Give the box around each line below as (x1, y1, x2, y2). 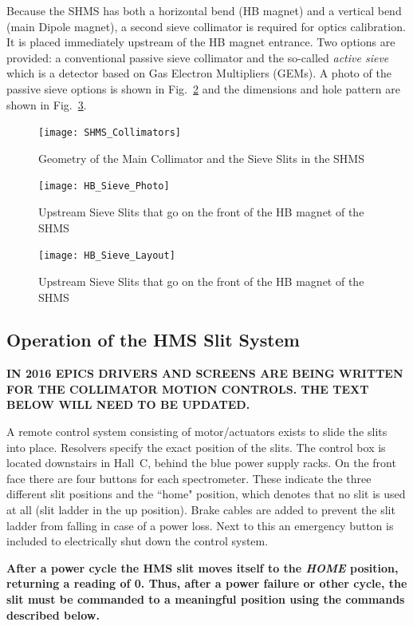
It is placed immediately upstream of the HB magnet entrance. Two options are (6, 34, 395, 50)
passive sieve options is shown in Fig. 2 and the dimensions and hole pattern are (6, 80, 400, 97)
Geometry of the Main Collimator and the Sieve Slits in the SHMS (38, 149, 364, 166)
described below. (6, 606, 100, 623)
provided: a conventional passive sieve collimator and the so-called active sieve (6, 49, 389, 65)
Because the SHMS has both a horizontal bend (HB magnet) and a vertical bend (6, 2, 402, 18)
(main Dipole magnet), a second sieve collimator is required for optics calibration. (6, 18, 406, 34)
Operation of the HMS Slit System (6, 327, 300, 352)
